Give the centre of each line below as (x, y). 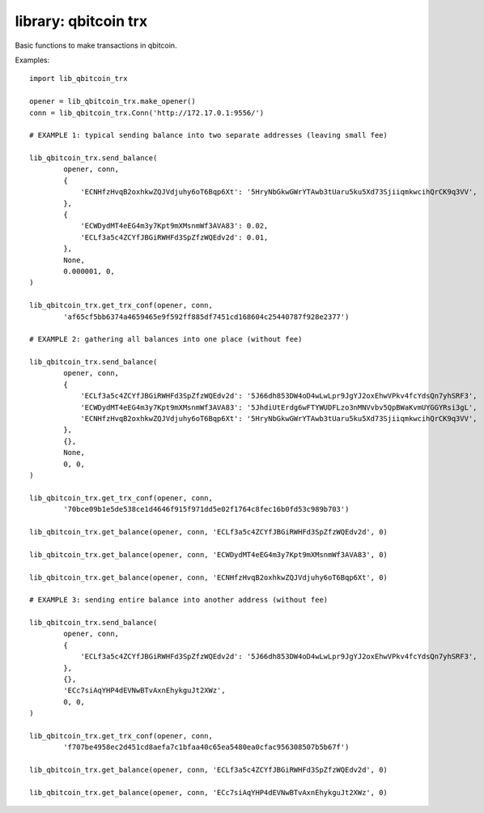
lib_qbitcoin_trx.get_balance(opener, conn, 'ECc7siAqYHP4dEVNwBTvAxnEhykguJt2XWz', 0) (209, 792)
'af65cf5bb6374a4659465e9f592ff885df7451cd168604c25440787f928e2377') (206, 317)
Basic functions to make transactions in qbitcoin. (96, 45)
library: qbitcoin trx (81, 21)
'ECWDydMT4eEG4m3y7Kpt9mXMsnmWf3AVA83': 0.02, (174, 226)
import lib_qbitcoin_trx (79, 79)
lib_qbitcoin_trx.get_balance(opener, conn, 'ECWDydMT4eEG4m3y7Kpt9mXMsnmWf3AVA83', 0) (209, 554)
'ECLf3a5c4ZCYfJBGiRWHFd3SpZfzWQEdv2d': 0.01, (174, 237)
